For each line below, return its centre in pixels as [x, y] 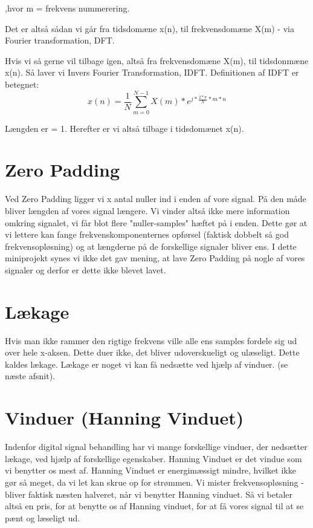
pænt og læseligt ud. [43, 517]
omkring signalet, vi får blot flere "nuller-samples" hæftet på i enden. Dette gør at [156, 222]
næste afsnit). [30, 376]
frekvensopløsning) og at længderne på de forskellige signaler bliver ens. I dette [151, 246]
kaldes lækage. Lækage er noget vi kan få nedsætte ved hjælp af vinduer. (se [147, 364]
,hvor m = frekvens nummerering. [67, 8]
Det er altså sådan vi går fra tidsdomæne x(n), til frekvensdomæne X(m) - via [150, 28]
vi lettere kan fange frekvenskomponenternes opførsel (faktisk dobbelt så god [147, 234]
